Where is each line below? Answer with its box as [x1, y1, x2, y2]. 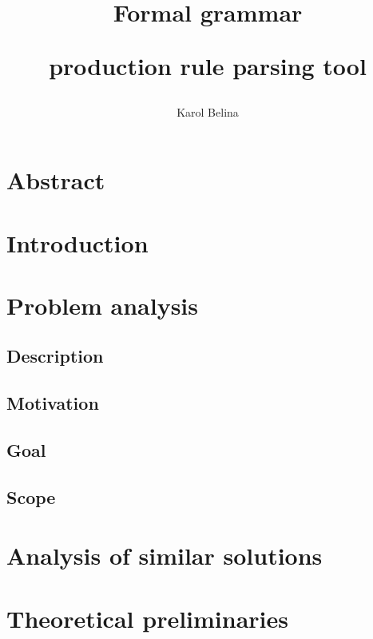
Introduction [6, 226, 149, 259]
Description [6, 343, 104, 368]
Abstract [6, 164, 105, 196]
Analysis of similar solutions [6, 539, 323, 572]
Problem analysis [6, 288, 198, 321]
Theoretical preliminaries [6, 601, 288, 634]
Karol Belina [177, 103, 239, 120]
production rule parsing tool [49, 50, 367, 82]
